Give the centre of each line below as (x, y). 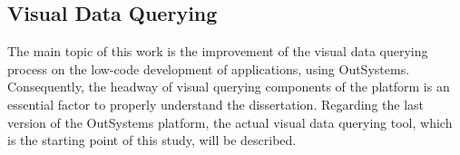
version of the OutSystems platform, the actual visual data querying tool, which (230, 122)
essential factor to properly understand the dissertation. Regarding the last (216, 104)
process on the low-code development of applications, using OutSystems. (209, 68)
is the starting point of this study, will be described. (152, 140)
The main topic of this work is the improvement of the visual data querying (218, 51)
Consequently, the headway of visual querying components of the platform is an (229, 87)
